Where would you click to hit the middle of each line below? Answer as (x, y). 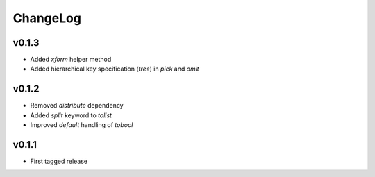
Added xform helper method (71, 60)
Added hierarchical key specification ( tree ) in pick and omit (115, 69)
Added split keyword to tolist (71, 115)
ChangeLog (47, 18)
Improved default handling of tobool (82, 125)
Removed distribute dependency (77, 106)
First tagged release (59, 161)
